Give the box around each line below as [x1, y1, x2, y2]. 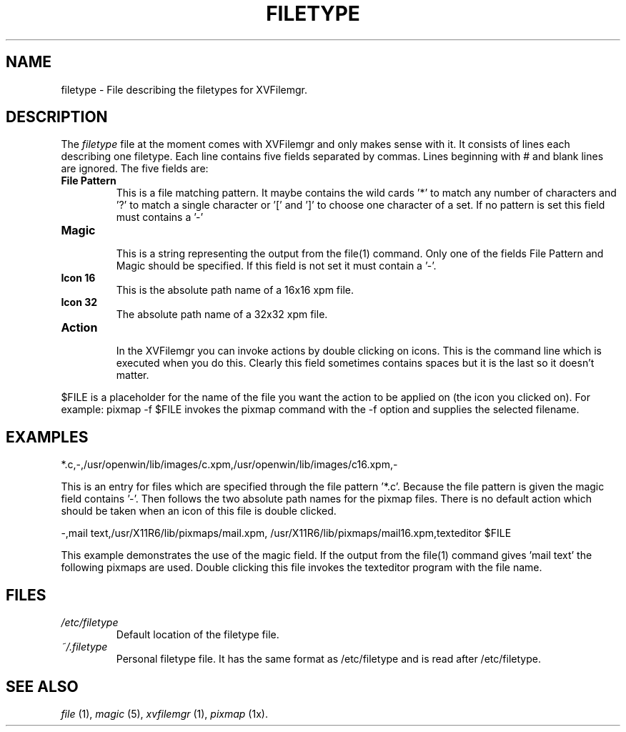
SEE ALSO [6, 677, 79, 696]
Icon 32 [61, 296, 98, 309]
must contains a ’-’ [116, 211, 204, 224]
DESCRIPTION [6, 108, 108, 127]
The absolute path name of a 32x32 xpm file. [116, 308, 328, 321]
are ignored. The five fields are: [61, 162, 209, 175]
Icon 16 [61, 272, 96, 285]
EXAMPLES [6, 427, 89, 446]
